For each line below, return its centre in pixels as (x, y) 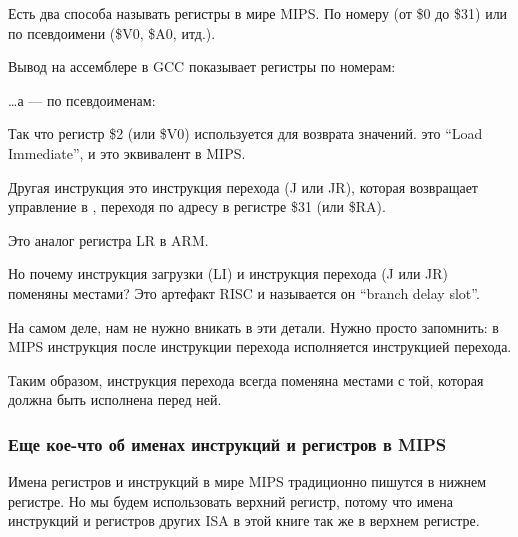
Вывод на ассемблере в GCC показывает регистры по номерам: (202, 66)
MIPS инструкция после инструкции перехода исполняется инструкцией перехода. (260, 346)
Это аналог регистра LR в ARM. (108, 239)
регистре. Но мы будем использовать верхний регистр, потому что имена (231, 500)
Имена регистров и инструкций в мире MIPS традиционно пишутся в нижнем (247, 481)
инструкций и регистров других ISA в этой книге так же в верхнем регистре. (244, 520)
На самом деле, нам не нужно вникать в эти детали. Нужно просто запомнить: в (253, 326)
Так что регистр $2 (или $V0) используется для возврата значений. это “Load (245, 133)
